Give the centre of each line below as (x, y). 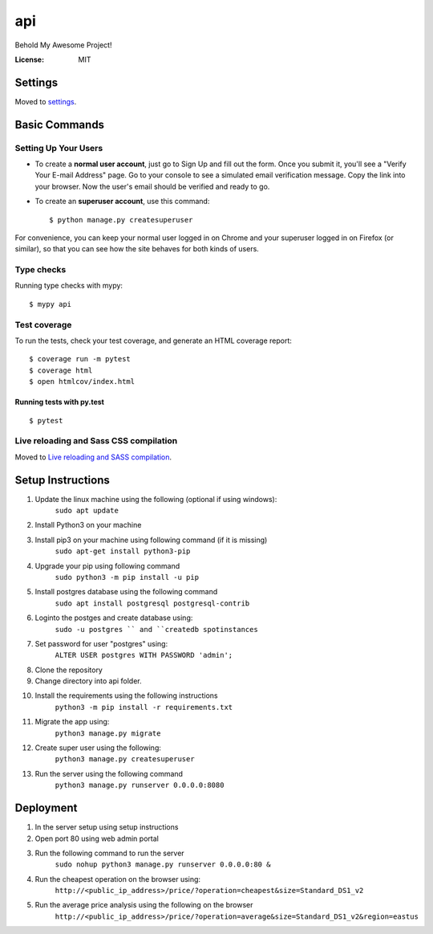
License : (29, 59)
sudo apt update (87, 511)
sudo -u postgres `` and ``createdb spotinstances (156, 629)
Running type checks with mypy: (69, 286)
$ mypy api (51, 304)
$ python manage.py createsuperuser (121, 220)
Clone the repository (69, 670)
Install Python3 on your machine (88, 525)
